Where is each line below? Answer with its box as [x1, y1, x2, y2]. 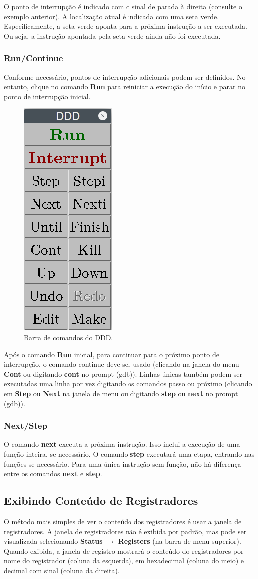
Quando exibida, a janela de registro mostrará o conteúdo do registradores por [4, 545, 244, 556]
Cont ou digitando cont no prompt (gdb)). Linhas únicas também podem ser [4, 368, 242, 379]
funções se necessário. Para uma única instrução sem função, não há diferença [4, 458, 241, 469]
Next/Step [4, 419, 47, 432]
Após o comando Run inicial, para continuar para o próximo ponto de [4, 349, 219, 359]
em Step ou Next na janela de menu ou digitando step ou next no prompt [4, 388, 238, 398]
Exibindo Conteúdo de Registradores [4, 493, 198, 508]
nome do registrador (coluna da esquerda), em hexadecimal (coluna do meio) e [4, 555, 244, 566]
